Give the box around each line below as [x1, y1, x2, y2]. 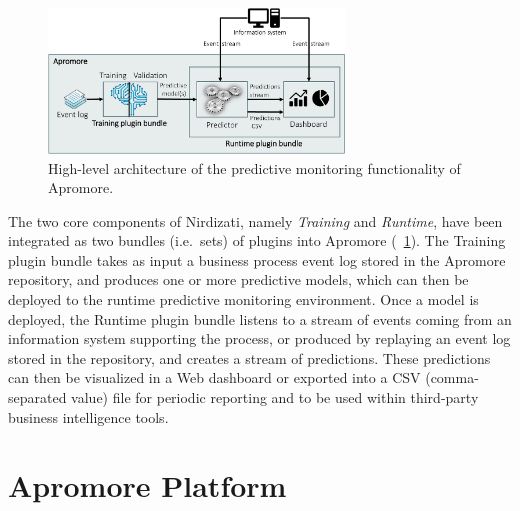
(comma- [425, 367, 479, 388]
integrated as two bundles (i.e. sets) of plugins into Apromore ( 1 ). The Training [8, 230, 506, 251]
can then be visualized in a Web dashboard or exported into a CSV [8, 367, 421, 388]
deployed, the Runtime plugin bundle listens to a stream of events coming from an [8, 308, 512, 329]
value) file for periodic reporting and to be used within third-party [71, 387, 479, 408]
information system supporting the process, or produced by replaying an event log [8, 328, 511, 349]
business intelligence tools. [8, 406, 169, 427]
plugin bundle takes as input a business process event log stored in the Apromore [8, 249, 506, 270]
